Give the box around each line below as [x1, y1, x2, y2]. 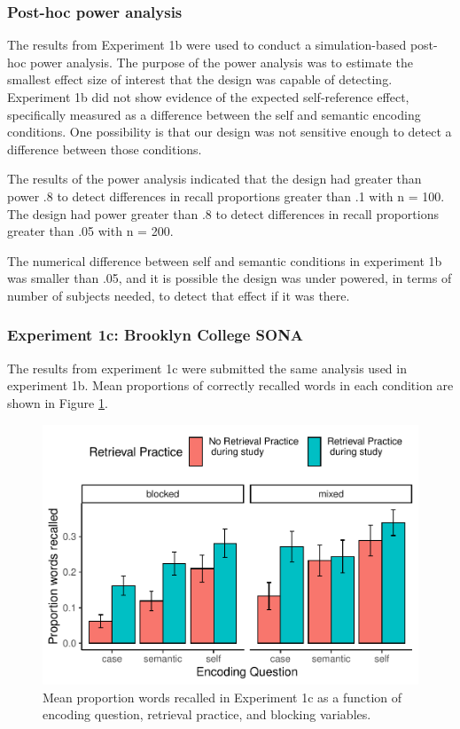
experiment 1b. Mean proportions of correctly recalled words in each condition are [7, 376, 454, 395]
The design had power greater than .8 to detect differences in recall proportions [7, 204, 439, 223]
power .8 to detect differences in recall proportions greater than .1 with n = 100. [7, 186, 445, 205]
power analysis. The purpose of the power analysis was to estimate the [30, 52, 413, 71]
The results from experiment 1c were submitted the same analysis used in [7, 358, 407, 377]
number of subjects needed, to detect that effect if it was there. [7, 286, 350, 304]
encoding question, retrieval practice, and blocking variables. [43, 705, 371, 724]
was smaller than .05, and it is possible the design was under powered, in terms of [7, 269, 452, 287]
